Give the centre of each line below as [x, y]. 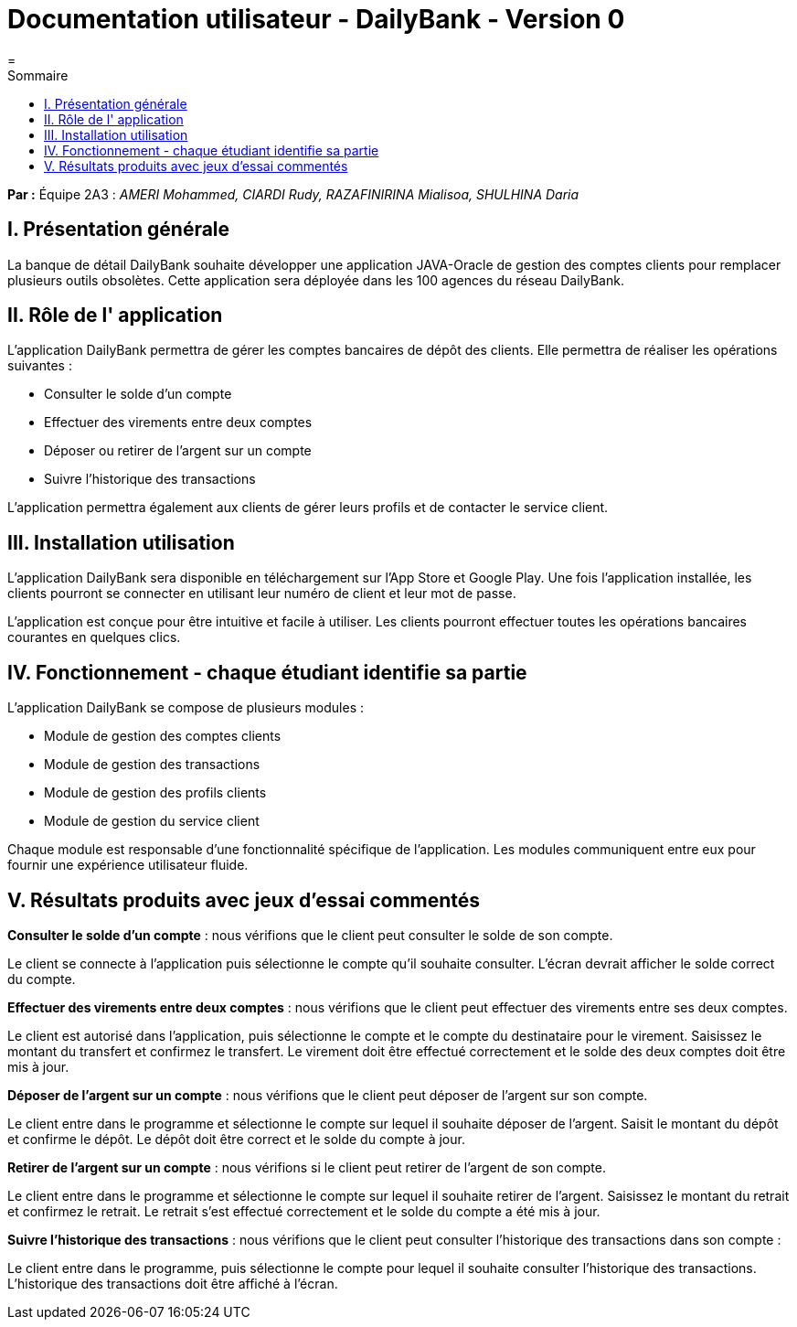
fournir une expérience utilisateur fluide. [128, 865]
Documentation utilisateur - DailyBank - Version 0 [316, 19]
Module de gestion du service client [152, 821]
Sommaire [38, 75]
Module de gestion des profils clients [155, 793]
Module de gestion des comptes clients [163, 736]
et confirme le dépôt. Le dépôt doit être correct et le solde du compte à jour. [236, 1139]
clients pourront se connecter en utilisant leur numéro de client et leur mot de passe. [262, 594]
